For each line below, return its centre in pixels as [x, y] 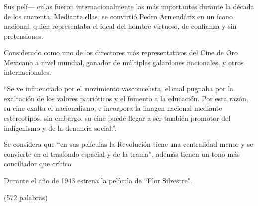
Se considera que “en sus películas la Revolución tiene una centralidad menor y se [129, 144]
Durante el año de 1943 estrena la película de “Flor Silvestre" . [98, 180]
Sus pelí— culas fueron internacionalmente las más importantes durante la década [129, 6]
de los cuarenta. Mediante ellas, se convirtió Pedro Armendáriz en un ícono [118, 16]
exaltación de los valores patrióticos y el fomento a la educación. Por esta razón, [126, 98]
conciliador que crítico [38, 164]
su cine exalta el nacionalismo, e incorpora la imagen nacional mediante [113, 108]
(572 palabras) [26, 197]
